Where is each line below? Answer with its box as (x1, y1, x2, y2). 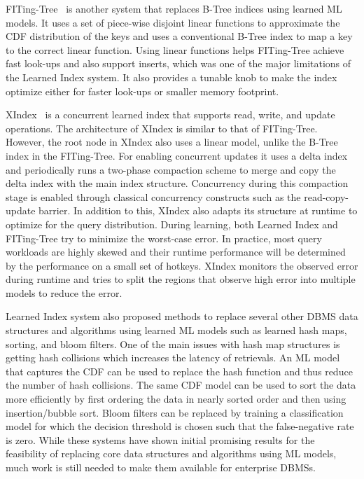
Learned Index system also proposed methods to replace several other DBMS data (6, 309, 358, 324)
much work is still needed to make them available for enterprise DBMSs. (6, 460, 316, 474)
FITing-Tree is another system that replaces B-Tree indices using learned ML (6, 1, 342, 15)
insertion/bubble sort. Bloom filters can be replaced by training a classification (6, 405, 344, 419)
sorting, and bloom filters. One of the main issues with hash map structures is (6, 336, 340, 351)
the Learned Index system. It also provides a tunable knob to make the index (6, 69, 337, 84)
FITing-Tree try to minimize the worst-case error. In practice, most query (6, 230, 322, 245)
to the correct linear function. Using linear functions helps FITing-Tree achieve (6, 42, 344, 57)
